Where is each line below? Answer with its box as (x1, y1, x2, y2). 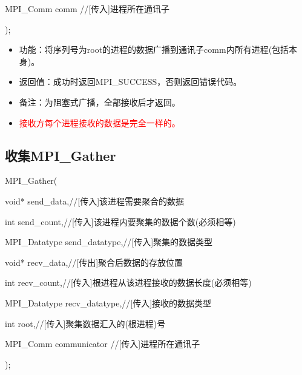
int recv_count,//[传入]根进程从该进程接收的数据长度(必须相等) (5, 276, 252, 289)
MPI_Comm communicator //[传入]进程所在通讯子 (5, 337, 200, 350)
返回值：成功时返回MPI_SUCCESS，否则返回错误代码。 (19, 75, 242, 88)
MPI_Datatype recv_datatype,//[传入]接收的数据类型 (5, 296, 212, 309)
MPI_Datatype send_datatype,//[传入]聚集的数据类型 (5, 235, 213, 248)
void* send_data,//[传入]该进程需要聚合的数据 (5, 194, 185, 207)
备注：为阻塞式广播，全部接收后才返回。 (19, 95, 180, 108)
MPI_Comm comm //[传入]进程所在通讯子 (5, 2, 170, 15)
